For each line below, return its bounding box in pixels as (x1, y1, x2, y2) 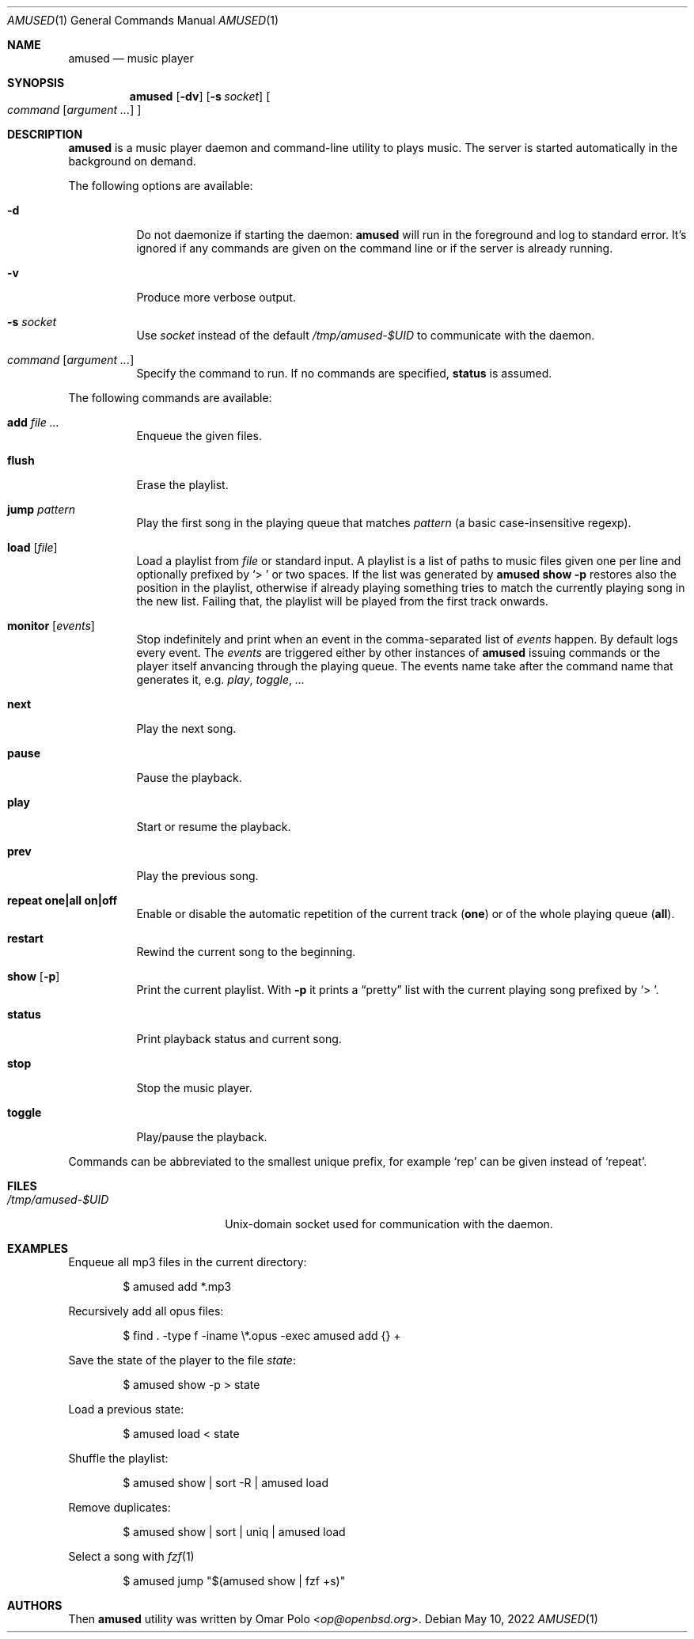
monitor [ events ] (7, 619, 95, 632)
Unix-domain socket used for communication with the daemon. (225, 1217, 553, 1231)
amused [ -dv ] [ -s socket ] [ (129, 89, 271, 103)
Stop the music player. (136, 1081, 252, 1095)
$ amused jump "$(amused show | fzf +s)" (123, 1574, 346, 1588)
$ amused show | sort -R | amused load (123, 1476, 328, 1489)
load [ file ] (7, 541, 58, 554)
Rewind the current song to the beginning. (136, 945, 356, 958)
